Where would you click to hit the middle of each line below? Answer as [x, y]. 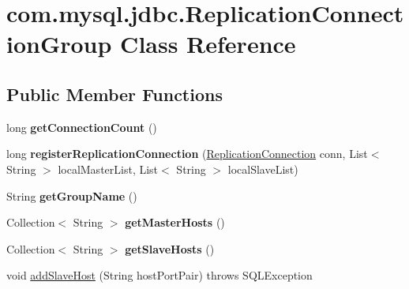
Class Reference [208, 44]
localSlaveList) [263, 169]
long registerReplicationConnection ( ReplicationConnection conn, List [187, 154]
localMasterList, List [108, 169]
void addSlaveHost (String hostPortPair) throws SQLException [159, 275]
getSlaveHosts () [170, 248]
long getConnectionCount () [82, 127]
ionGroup [59, 44]
